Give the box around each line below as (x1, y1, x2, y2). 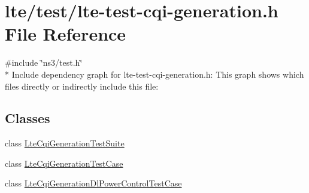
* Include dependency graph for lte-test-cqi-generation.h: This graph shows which (5, 68, 304, 80)
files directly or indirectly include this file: (5, 79, 159, 92)
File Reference (5, 22, 126, 46)
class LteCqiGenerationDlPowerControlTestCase (5, 177, 182, 189)
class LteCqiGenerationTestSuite (5, 137, 125, 149)
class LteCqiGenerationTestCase (5, 157, 123, 169)
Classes (5, 109, 50, 127)
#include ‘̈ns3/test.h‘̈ (5, 56, 83, 69)
